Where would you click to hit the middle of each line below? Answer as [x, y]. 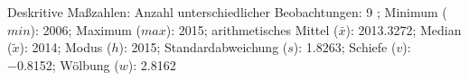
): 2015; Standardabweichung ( [203, 47]
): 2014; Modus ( [66, 47]
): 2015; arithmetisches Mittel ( [252, 29]
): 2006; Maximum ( [86, 29]
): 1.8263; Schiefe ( [345, 47]
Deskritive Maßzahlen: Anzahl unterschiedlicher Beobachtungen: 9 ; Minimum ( [227, 12]
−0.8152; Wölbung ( [63, 64]
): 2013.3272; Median [403, 29]
